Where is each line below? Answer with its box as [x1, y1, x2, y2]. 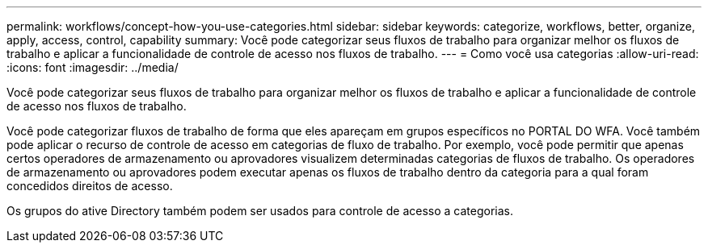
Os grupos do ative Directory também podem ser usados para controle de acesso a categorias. [6, 204, 513, 218]
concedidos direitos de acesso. [6, 179, 173, 193]
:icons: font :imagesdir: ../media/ [6, 60, 179, 74]
